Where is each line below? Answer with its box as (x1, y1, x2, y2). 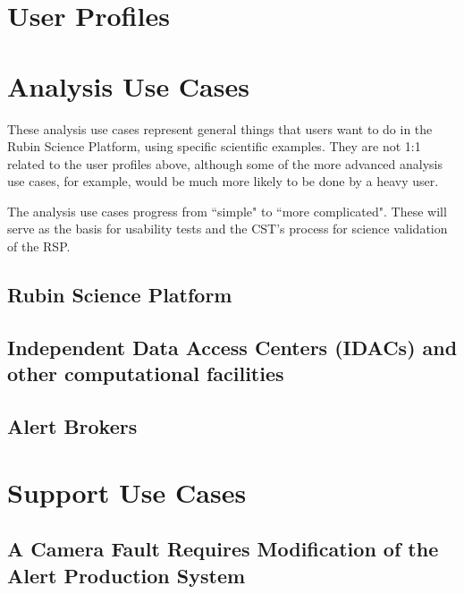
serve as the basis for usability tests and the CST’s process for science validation (7, 219, 448, 238)
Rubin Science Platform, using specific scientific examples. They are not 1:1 (7, 137, 421, 156)
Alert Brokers (7, 412, 138, 439)
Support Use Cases (7, 473, 247, 510)
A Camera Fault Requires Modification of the (7, 535, 439, 563)
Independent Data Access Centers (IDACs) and (7, 333, 458, 361)
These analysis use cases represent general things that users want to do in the (7, 119, 433, 138)
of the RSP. (7, 237, 71, 256)
